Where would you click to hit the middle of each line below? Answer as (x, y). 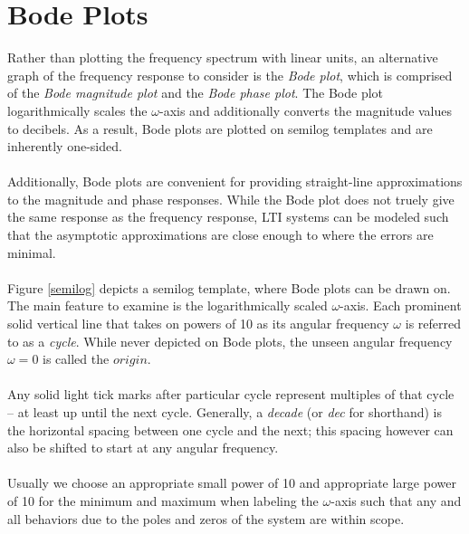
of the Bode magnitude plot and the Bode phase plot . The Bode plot (196, 93)
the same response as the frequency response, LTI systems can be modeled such (228, 217)
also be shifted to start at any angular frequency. (143, 448)
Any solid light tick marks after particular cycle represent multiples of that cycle (231, 394)
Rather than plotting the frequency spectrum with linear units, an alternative (223, 57)
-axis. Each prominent (401, 305)
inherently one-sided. (65, 146)
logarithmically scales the (77, 110)
